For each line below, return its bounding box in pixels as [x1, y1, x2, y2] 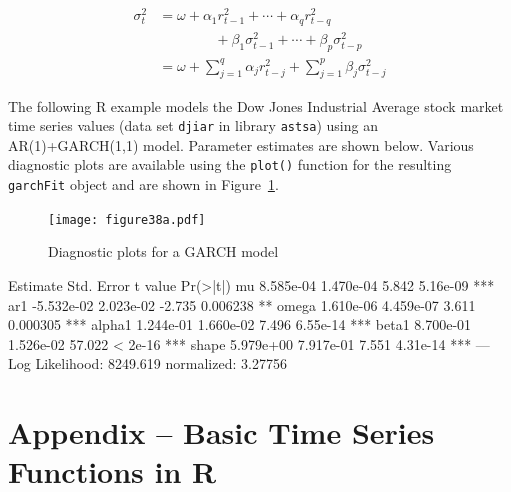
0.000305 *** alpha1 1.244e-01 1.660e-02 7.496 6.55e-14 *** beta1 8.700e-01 [8, 314, 472, 335]
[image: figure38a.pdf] [48, 212, 206, 227]
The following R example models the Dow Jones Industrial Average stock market [8, 95, 504, 116]
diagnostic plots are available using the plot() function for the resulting [8, 154, 452, 175]
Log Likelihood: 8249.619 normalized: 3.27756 [8, 353, 287, 374]
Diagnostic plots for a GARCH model [48, 241, 279, 262]
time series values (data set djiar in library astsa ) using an [8, 115, 378, 136]
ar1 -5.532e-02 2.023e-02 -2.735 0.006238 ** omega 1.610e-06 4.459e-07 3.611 [8, 294, 476, 315]
